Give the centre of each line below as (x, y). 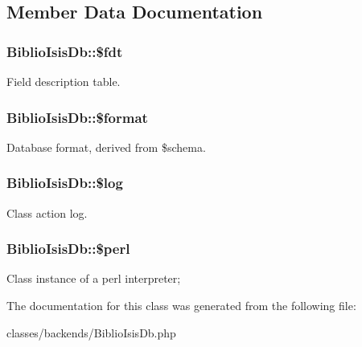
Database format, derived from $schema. (106, 147)
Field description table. (64, 81)
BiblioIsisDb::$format (77, 117)
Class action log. (47, 212)
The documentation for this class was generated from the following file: (181, 306)
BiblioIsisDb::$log (65, 183)
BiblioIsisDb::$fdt (65, 51)
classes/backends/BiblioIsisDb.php (91, 332)
